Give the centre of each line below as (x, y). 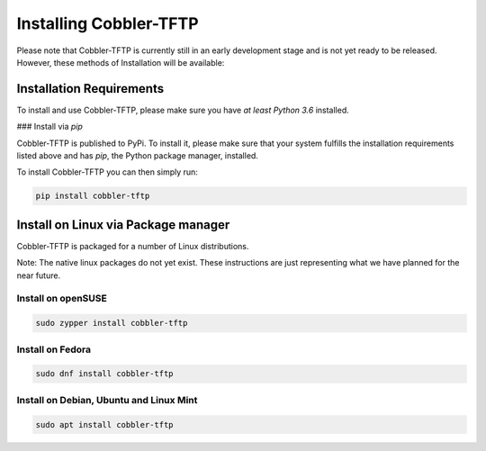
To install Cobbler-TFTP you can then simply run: (107, 172)
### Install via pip (49, 127)
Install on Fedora (54, 349)
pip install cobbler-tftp (93, 196)
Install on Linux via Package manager (123, 225)
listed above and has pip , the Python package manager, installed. (137, 156)
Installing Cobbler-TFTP (108, 23)
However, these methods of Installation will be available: (121, 62)
